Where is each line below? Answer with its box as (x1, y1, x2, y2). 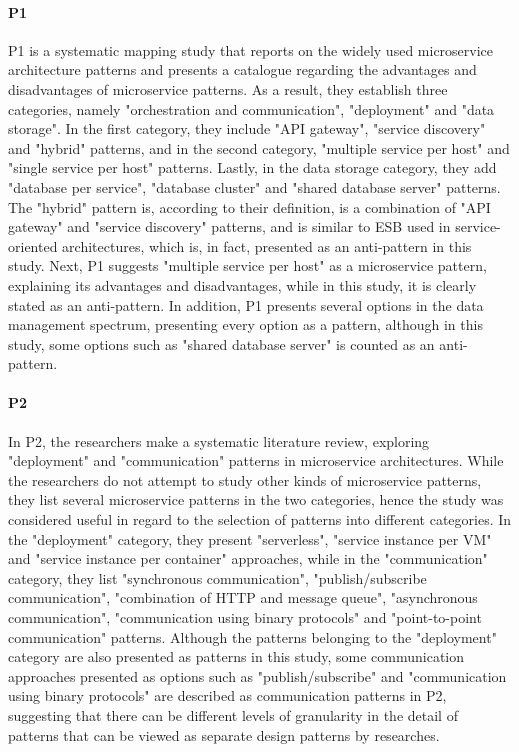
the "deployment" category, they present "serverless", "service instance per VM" (8, 528, 492, 549)
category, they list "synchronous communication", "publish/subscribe (8, 567, 427, 588)
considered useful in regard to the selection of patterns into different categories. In (8, 509, 512, 530)
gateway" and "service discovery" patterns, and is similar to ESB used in (8, 216, 451, 237)
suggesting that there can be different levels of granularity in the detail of (8, 705, 458, 725)
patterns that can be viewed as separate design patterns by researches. (8, 724, 440, 745)
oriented (8, 235, 58, 256)
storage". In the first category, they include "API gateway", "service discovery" (8, 118, 486, 139)
